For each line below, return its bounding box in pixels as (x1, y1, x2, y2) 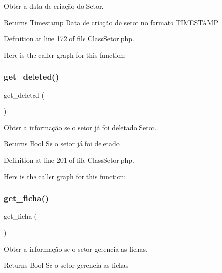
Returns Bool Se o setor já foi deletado (4, 138, 120, 149)
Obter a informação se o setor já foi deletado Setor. (4, 122, 157, 132)
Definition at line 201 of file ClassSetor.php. (4, 154, 134, 165)
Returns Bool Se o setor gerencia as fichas (4, 260, 129, 270)
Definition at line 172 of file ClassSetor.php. (4, 34, 134, 44)
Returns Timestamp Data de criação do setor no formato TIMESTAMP (4, 17, 218, 27)
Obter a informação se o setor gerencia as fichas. (4, 243, 148, 254)
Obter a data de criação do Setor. (4, 1, 104, 11)
